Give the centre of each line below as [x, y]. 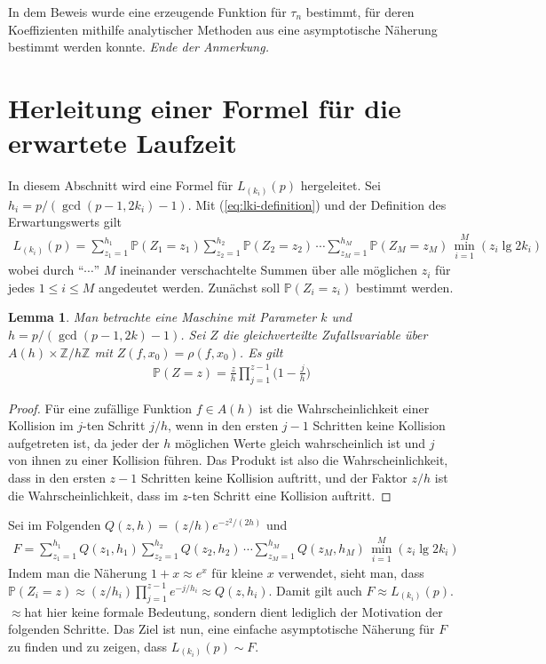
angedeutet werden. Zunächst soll [190, 287]
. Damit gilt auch [315, 590]
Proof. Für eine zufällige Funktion [100, 408]
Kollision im [41, 425]
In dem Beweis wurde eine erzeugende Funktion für [147, 12]
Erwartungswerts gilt [65, 222]
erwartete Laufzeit [123, 143]
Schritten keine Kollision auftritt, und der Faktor [274, 477]
